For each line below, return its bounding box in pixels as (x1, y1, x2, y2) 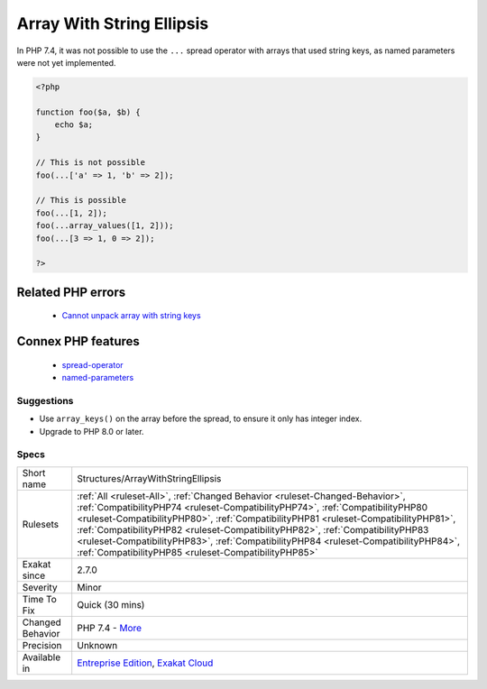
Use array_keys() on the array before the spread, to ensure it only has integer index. (39, 413, 363, 424)
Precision (22, 638, 62, 651)
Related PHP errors (16, 284, 126, 299)
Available (22, 650, 61, 663)
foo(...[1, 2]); (35, 207, 108, 218)
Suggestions (16, 394, 74, 407)
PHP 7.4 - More (77, 621, 142, 634)
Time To (22, 593, 58, 605)
